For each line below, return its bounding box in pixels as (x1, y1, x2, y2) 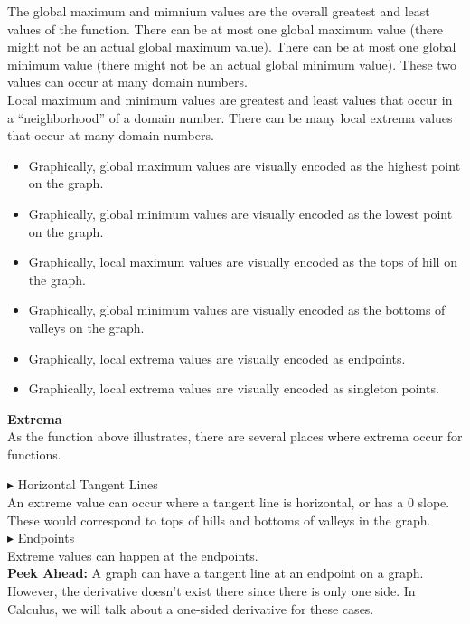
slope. (418, 493, 450, 512)
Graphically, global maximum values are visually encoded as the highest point (28, 156, 461, 175)
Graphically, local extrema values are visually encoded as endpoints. (28, 348, 406, 367)
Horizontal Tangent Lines (17, 475, 158, 494)
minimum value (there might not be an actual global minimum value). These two (7, 54, 457, 73)
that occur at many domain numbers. (7, 126, 214, 145)
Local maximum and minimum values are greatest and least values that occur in (7, 90, 453, 109)
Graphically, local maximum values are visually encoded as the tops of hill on (28, 252, 457, 271)
